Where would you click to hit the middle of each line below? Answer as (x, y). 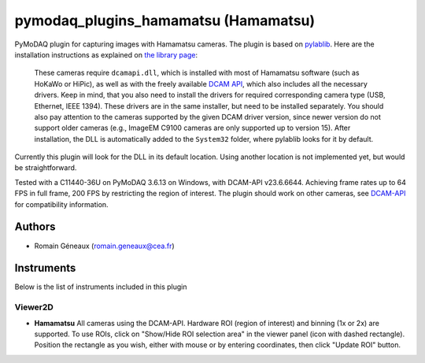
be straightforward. (46, 168)
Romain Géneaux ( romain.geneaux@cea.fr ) (104, 246)
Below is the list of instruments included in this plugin (101, 287)
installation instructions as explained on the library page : (106, 54)
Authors (35, 227)
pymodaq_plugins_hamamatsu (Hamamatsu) (165, 20)
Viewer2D (34, 307)
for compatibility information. (62, 204)
